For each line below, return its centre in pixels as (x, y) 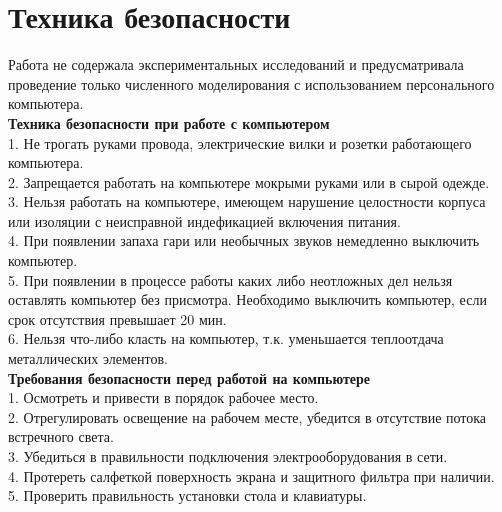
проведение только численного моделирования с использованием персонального (251, 83)
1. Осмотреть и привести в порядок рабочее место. (163, 397)
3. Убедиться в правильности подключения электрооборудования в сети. (228, 456)
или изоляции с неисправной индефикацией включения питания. (204, 220)
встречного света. (61, 436)
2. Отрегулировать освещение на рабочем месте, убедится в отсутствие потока (247, 416)
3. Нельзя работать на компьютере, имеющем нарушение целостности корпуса (247, 201)
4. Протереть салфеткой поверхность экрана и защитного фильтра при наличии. (251, 475)
